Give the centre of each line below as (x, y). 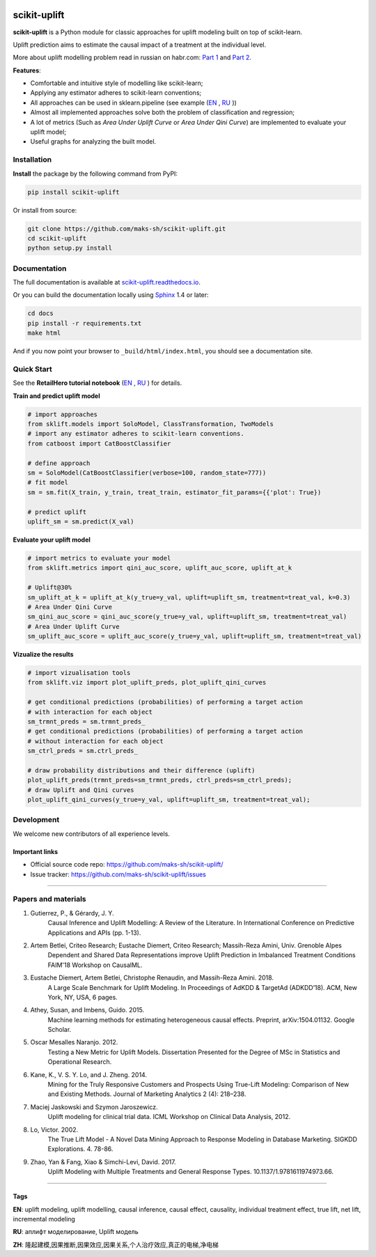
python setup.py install (70, 248)
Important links (36, 851)
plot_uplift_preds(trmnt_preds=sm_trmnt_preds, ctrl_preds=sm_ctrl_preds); (160, 780)
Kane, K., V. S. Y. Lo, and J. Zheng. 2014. (89, 1074)
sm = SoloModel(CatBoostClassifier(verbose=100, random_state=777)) (147, 473)
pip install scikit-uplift (73, 192)
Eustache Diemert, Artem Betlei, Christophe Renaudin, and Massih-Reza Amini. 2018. (152, 978)
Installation (32, 160)
